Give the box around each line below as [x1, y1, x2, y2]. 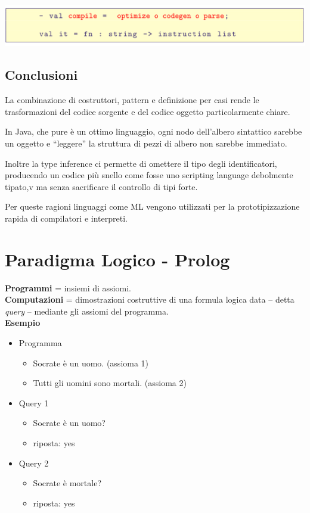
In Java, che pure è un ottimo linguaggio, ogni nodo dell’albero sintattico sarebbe [5, 125, 302, 138]
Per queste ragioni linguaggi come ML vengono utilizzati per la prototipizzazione [5, 200, 300, 213]
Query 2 [18, 456, 49, 469]
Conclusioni [5, 66, 78, 84]
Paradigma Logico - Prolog [5, 247, 230, 271]
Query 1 [18, 396, 49, 409]
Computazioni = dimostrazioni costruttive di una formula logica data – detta [5, 293, 294, 306]
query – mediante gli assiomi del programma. [5, 304, 169, 317]
